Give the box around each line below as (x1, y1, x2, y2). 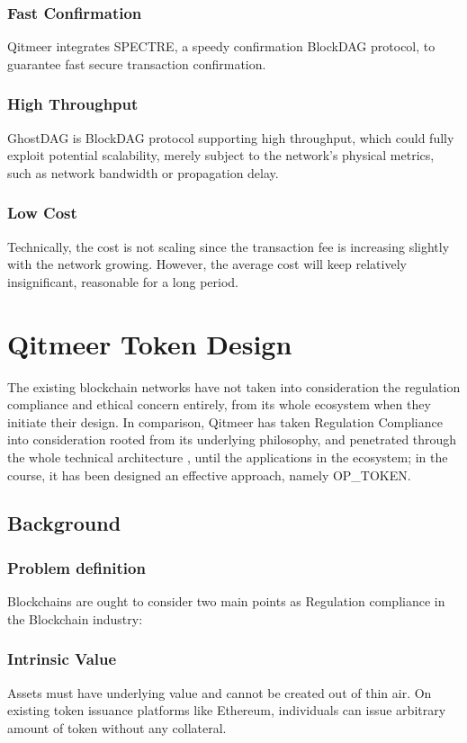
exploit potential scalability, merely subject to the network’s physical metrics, (7, 146, 435, 165)
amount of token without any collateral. (7, 718, 227, 737)
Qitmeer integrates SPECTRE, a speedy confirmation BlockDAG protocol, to (7, 37, 436, 56)
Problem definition (7, 556, 146, 578)
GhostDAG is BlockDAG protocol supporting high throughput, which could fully (7, 128, 454, 147)
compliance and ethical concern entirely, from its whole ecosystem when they (7, 395, 431, 414)
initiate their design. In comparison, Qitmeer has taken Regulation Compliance (7, 412, 443, 431)
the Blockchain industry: (7, 609, 143, 628)
